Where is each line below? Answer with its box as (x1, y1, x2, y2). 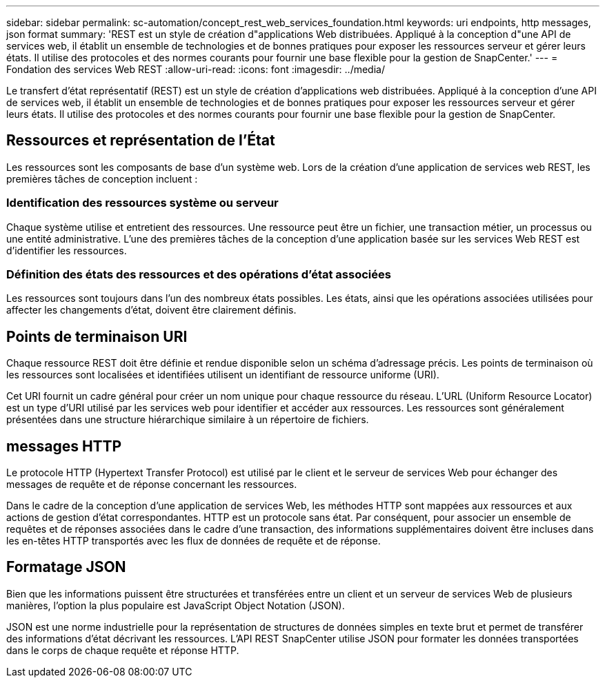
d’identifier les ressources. (6, 244, 127, 256)
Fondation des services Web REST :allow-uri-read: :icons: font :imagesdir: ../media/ (6, 63, 385, 75)
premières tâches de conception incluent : (6, 172, 198, 185)
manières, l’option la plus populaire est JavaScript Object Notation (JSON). (6, 599, 345, 611)
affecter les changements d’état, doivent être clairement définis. (6, 304, 297, 316)
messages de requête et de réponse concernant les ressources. (6, 478, 297, 491)
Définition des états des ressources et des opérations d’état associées (6, 267, 391, 281)
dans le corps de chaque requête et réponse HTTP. (6, 644, 239, 656)
